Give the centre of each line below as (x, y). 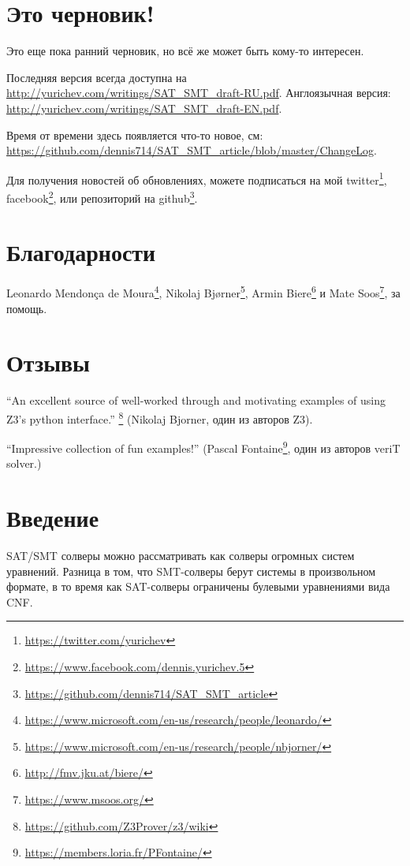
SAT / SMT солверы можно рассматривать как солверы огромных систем (181, 556)
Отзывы (48, 362)
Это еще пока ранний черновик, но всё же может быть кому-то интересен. (185, 51)
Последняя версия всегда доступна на (97, 77)
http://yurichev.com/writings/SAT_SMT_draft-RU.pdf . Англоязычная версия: (199, 93)
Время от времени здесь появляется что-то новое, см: (135, 134)
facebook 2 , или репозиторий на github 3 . (102, 196)
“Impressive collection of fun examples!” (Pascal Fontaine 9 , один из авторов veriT (203, 447)
